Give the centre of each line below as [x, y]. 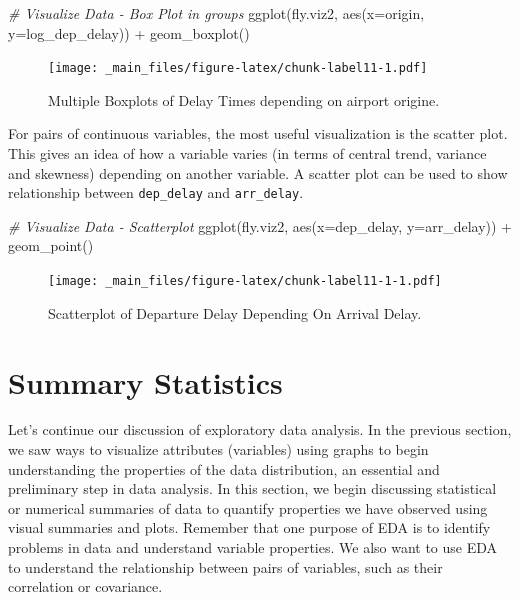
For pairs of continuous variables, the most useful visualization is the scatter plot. [258, 133]
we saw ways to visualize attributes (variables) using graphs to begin [218, 449]
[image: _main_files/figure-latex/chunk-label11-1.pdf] [238, 68]
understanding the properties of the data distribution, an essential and [224, 468]
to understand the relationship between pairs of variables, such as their [225, 566]
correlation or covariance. [85, 586]
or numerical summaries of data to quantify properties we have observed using [248, 507]
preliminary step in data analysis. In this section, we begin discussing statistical [252, 488]
